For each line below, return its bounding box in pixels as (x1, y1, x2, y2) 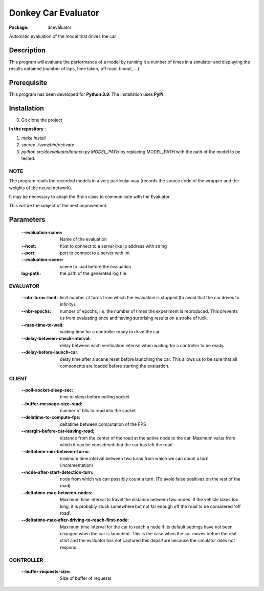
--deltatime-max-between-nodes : (21, 489, 93, 496)
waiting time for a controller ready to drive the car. (60, 328, 161, 334)
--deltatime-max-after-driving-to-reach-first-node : (21, 517, 129, 523)
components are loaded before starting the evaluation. (60, 363, 170, 369)
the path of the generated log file (60, 270, 127, 276)
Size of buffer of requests (60, 575, 112, 581)
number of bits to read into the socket (60, 408, 136, 414)
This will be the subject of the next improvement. (9, 203, 108, 209)
